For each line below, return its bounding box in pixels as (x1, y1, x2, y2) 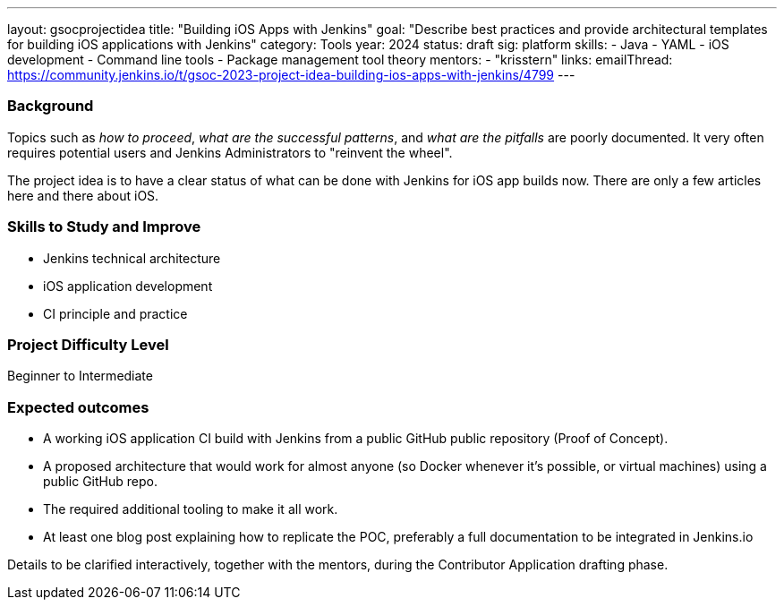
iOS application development (43, 278, 213, 294)
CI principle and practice (43, 305, 188, 321)
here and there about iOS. (7, 187, 159, 203)
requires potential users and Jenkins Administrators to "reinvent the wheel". (7, 144, 453, 160)
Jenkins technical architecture (43, 250, 221, 266)
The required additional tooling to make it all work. (43, 501, 338, 517)
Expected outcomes (7, 398, 149, 416)
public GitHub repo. (43, 474, 158, 489)
